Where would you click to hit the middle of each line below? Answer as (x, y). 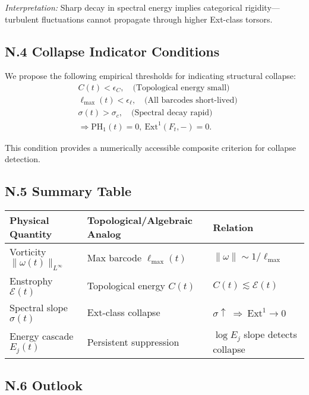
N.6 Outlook (44, 385)
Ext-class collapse (124, 312)
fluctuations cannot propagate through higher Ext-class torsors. (157, 19)
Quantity (31, 234)
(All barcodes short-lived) (191, 101)
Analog (104, 234)
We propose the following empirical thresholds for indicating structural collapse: (150, 76)
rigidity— (262, 7)
